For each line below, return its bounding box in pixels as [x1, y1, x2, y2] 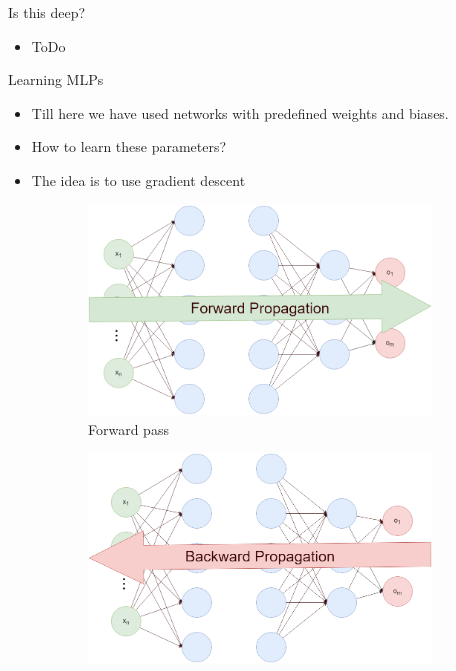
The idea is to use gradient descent [31, 169, 246, 190]
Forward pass [88, 418, 169, 439]
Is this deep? [8, 2, 86, 22]
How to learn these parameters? [31, 136, 227, 157]
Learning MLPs [8, 69, 104, 90]
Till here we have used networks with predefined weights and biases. [31, 102, 449, 123]
